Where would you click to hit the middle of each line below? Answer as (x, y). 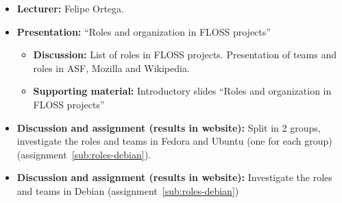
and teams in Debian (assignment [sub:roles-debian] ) (128, 190)
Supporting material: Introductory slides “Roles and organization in (182, 91)
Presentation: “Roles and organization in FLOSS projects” (144, 31)
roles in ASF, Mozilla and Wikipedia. (111, 68)
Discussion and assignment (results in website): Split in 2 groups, (169, 127)
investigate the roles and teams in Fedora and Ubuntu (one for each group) (174, 141)
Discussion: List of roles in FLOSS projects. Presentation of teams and (185, 55)
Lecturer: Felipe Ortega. (70, 8)
